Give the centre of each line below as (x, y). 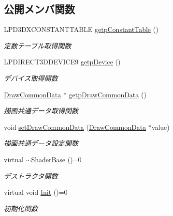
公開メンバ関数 (39, 9)
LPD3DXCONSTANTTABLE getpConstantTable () (81, 29)
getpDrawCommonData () (108, 94)
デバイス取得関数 (31, 78)
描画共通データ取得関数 (41, 111)
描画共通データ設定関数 (41, 143)
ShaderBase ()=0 (56, 159)
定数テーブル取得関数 (38, 45)
